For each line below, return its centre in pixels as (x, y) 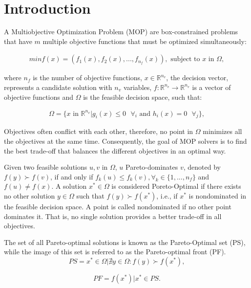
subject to (185, 59)
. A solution (69, 186)
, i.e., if (167, 196)
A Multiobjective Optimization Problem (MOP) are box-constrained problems (121, 32)
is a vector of (211, 87)
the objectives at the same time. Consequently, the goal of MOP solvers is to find (125, 141)
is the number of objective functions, (87, 78)
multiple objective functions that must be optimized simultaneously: (145, 41)
